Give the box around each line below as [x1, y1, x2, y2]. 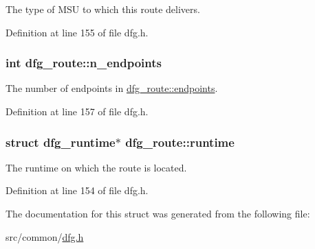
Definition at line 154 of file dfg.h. [6, 183, 149, 198]
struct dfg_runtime [6, 133, 116, 150]
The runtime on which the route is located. [6, 160, 187, 174]
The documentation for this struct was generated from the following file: [6, 206, 310, 220]
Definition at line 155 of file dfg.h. [6, 25, 149, 39]
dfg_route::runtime [125, 133, 235, 150]
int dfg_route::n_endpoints [6, 54, 162, 71]
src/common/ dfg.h [6, 229, 84, 244]
